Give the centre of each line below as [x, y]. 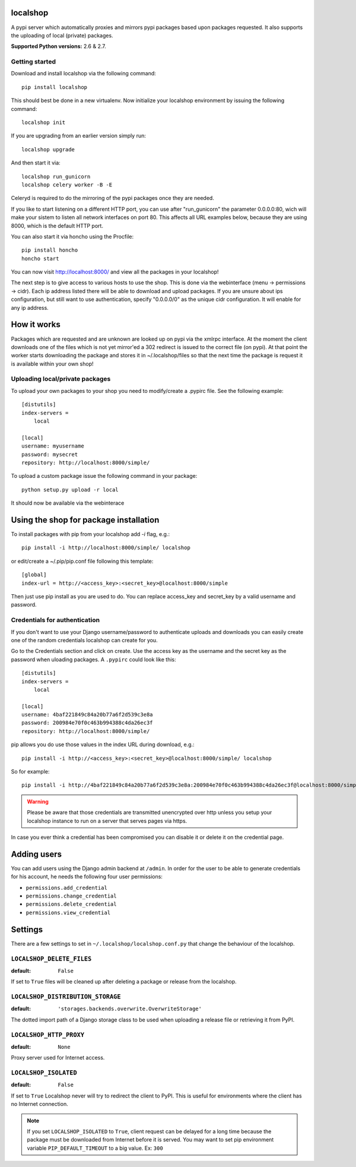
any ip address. [30, 307]
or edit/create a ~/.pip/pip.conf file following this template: [82, 561]
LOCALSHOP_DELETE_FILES [51, 959]
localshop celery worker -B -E [67, 185]
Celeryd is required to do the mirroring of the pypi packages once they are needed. [113, 198]
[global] [34, 575]
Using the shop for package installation [85, 520]
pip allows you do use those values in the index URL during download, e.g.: [103, 744]
